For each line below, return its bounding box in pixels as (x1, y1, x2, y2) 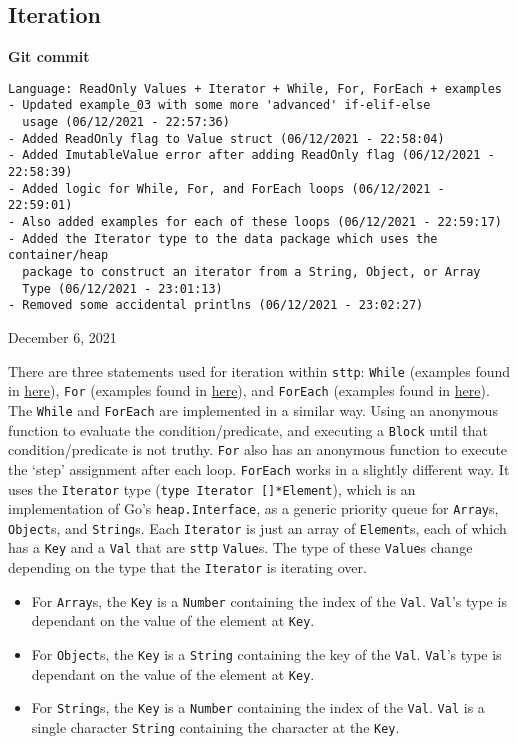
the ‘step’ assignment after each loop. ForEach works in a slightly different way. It (8, 458, 510, 479)
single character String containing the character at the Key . (31, 717, 400, 738)
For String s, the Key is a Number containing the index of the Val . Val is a (31, 697, 485, 718)
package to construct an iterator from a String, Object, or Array (22, 265, 481, 280)
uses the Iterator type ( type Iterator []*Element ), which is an (8, 478, 416, 499)
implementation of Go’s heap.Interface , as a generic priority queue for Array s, (8, 498, 499, 519)
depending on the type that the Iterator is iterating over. (8, 557, 367, 578)
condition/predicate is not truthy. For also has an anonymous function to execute (8, 439, 508, 460)
